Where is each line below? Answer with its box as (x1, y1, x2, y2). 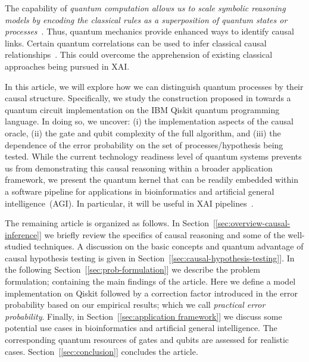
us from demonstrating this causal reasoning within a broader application (5, 161, 273, 174)
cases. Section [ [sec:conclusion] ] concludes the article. (5, 345, 198, 357)
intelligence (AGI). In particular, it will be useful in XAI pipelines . (5, 196, 254, 209)
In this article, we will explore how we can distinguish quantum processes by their (5, 80, 304, 92)
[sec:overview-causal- (215, 217, 291, 229)
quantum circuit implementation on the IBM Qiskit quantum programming (5, 103, 280, 116)
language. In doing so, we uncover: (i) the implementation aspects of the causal (5, 115, 294, 127)
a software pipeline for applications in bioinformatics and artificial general (5, 185, 274, 197)
